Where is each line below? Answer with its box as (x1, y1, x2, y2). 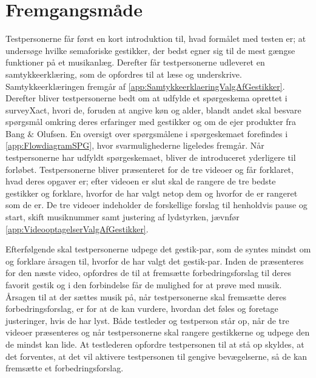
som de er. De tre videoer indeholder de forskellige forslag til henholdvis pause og (5, 198, 308, 211)
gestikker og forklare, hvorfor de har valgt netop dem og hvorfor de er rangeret (5, 186, 298, 199)
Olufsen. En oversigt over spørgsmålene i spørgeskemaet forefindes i (36, 127, 288, 140)
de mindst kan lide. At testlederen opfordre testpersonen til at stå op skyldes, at (5, 337, 304, 350)
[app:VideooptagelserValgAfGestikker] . (5, 222, 149, 235)
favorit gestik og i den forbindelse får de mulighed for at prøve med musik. (5, 278, 282, 291)
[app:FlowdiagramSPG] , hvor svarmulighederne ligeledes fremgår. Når (5, 139, 264, 152)
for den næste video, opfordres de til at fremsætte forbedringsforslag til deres (5, 266, 291, 279)
